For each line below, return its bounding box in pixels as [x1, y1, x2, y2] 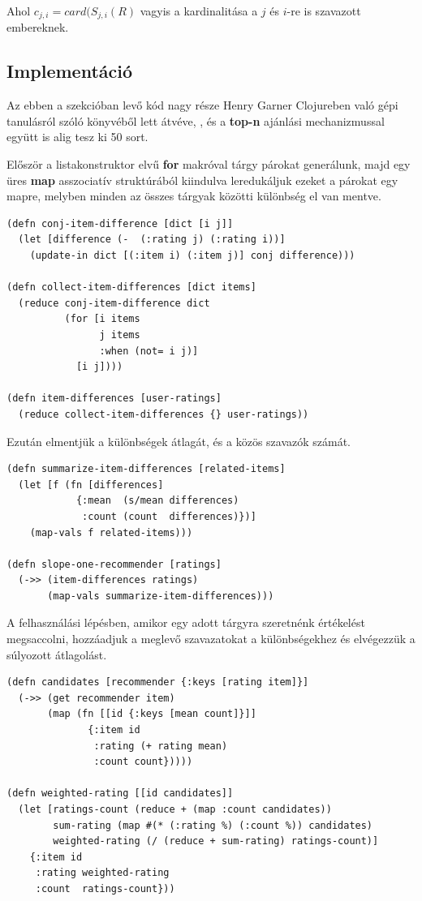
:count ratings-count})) [35, 882, 175, 895]
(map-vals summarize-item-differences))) [47, 590, 274, 602]
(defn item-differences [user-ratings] [6, 393, 222, 405]
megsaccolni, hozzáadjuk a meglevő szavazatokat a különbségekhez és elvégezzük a [6, 630, 416, 647]
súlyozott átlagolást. [6, 646, 107, 663]
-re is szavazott [286, 2, 361, 19]
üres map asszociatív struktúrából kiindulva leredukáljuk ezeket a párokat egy [6, 171, 398, 188]
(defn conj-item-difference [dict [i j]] [6, 217, 234, 230]
